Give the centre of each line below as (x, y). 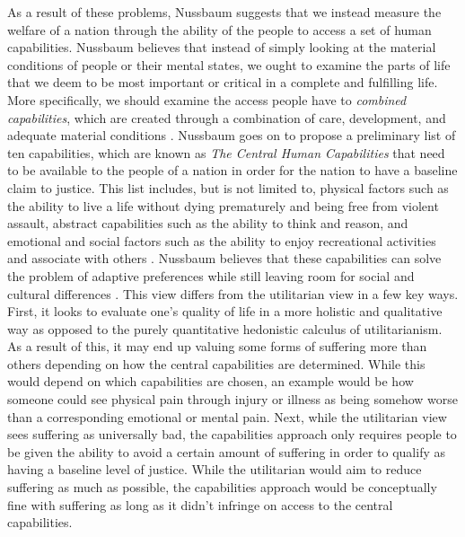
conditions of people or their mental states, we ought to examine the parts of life (229, 64)
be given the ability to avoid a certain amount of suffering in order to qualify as (226, 451)
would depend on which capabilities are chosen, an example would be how (211, 381)
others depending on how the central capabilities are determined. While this (216, 363)
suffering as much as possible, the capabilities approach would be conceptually (222, 487)
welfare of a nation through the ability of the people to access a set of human (219, 29)
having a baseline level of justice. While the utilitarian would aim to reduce (215, 469)
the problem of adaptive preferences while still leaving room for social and (211, 275)
